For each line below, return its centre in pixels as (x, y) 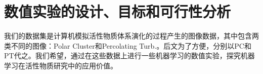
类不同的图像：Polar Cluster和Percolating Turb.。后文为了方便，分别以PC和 (128, 45)
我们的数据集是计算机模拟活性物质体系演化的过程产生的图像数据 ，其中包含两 (131, 36)
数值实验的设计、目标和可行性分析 (118, 11)
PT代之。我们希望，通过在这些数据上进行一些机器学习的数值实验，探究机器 (129, 55)
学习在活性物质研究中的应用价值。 (61, 65)
